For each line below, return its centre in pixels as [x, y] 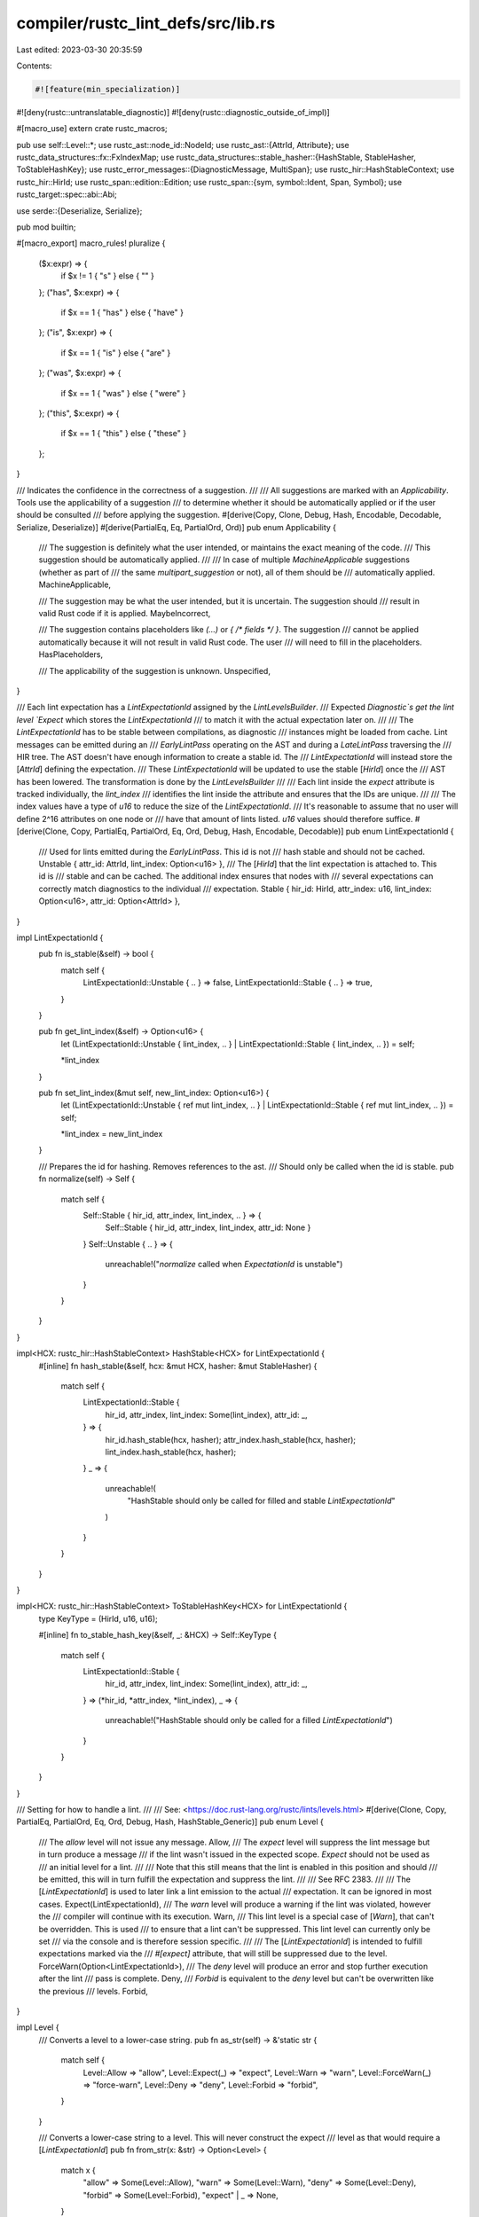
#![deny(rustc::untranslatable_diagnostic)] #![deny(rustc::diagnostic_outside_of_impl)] [173, 112]
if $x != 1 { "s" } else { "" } [108, 276]
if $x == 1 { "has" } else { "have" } [122, 312]
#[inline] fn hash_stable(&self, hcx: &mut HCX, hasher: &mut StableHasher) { [178, 1366]
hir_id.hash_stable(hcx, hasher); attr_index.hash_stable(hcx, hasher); [231, 1439]
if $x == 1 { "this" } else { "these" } [123, 434]
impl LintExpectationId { [60, 937]
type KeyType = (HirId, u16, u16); [98, 1618]
